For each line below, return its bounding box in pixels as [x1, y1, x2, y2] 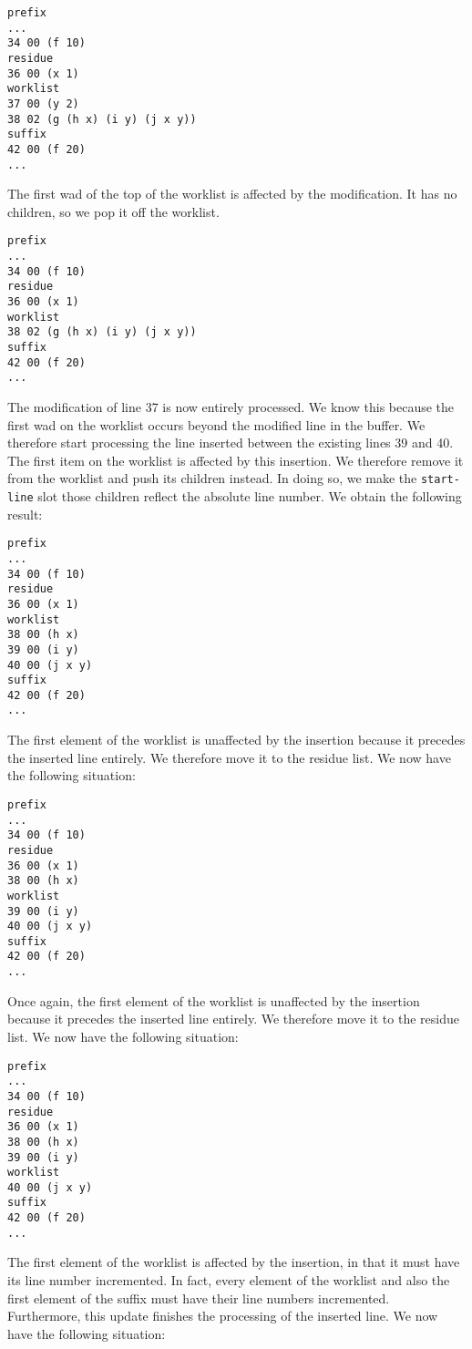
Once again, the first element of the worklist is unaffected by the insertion [7, 991, 420, 1010]
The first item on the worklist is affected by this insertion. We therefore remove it [7, 450, 464, 469]
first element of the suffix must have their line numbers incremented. [7, 1288, 390, 1307]
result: [7, 504, 43, 523]
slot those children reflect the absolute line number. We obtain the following [37, 487, 462, 505]
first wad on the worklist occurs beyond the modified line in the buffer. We [7, 415, 426, 434]
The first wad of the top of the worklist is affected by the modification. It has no [7, 184, 457, 203]
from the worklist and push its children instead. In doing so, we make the [7, 469, 417, 488]
